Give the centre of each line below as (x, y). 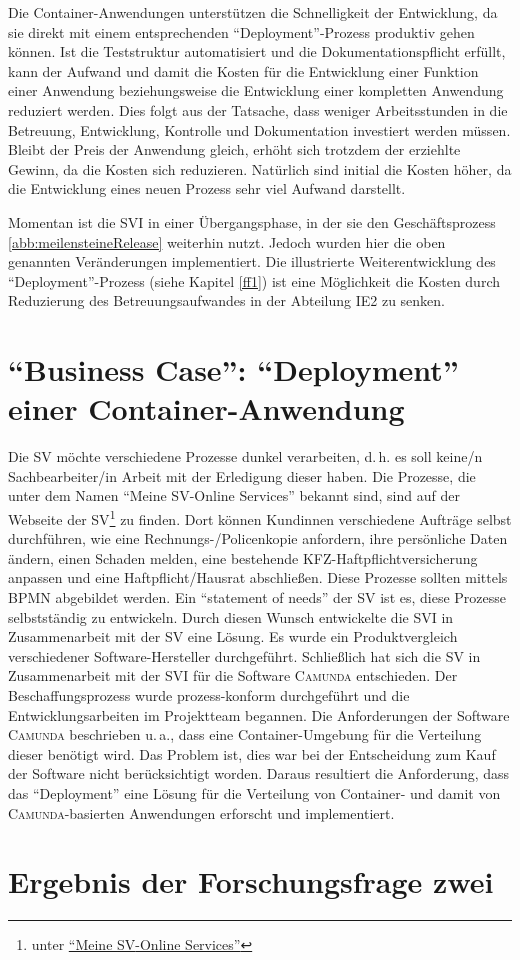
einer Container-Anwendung (206, 408)
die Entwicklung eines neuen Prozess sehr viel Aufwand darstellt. (207, 188)
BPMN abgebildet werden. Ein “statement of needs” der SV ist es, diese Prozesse (257, 597)
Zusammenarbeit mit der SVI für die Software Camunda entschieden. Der (233, 675)
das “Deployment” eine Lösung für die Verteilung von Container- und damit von (254, 792)
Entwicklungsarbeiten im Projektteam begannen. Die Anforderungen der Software (259, 714)
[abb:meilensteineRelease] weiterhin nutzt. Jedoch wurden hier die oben (227, 241)
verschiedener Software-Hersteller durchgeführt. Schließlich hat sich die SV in (244, 655)
